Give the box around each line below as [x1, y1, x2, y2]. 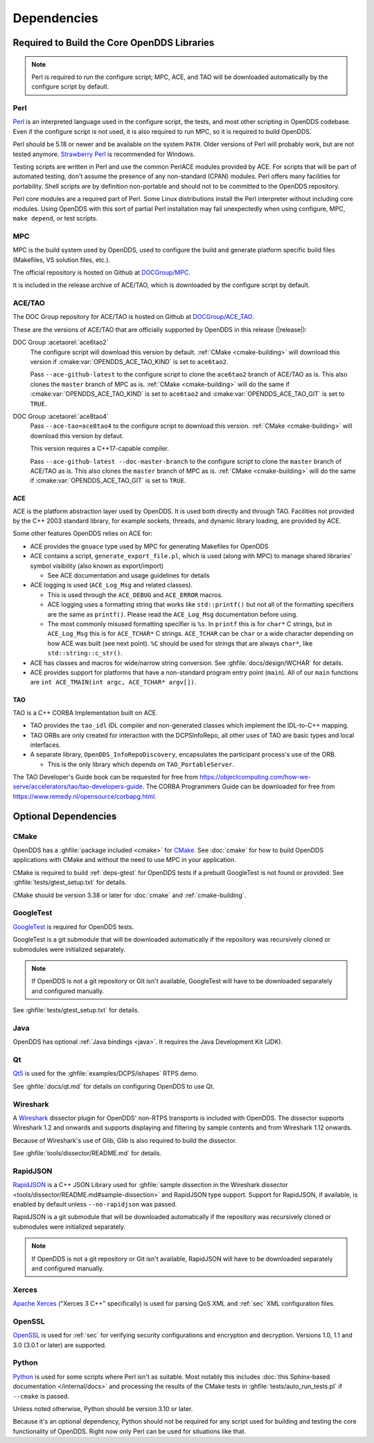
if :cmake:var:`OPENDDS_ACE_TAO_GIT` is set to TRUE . [30, 476, 186, 485]
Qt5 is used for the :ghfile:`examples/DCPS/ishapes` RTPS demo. [12, 1069, 199, 1078]
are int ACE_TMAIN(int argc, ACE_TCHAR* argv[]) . [30, 678, 197, 686]
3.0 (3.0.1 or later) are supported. [12, 1340, 107, 1349]
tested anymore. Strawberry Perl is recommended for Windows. [12, 150, 195, 158]
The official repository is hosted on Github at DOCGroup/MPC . [12, 268, 190, 277]
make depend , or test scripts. [12, 214, 98, 222]
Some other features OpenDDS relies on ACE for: [12, 529, 152, 537]
